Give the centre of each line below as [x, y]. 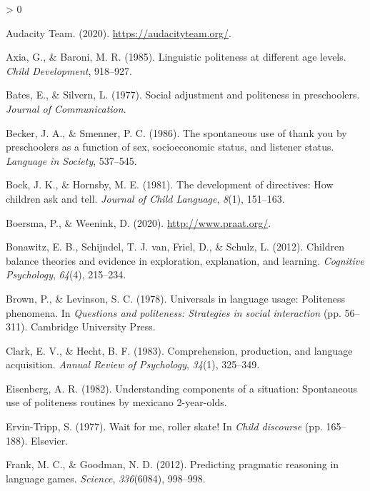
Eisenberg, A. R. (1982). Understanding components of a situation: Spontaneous [182, 388]
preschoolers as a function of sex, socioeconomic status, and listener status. [170, 147]
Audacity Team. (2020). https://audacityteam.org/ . [119, 32]
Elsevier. [49, 440]
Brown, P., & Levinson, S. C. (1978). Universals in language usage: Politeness [175, 298]
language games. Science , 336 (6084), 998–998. [106, 478]
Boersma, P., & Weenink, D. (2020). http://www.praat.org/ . [139, 222]
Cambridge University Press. [93, 327]
